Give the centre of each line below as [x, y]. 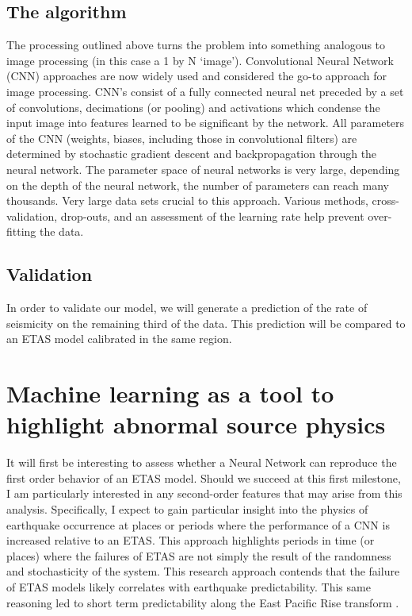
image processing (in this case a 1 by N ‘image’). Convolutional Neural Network [200, 60]
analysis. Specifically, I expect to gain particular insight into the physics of [187, 509]
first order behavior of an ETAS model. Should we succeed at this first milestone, [204, 477]
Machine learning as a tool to [170, 393]
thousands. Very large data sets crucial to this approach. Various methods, [187, 200]
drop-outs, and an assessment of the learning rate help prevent [212, 216]
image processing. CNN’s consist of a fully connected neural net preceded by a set [205, 91]
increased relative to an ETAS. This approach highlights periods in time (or [191, 540]
